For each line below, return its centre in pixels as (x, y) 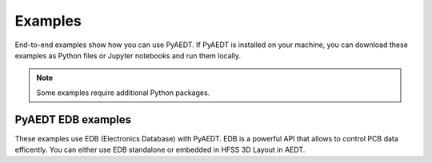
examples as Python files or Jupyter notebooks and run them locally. (128, 55)
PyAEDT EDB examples (73, 119)
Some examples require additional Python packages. (123, 93)
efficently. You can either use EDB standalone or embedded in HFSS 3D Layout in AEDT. (160, 150)
